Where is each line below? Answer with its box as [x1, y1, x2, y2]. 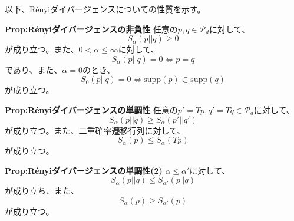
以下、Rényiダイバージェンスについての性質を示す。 [5, 3, 206, 15]
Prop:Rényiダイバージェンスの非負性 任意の [5, 22, 178, 35]
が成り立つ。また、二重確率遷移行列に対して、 [5, 124, 186, 136]
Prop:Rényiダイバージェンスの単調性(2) [5, 164, 163, 176]
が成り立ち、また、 [5, 184, 79, 197]
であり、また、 [5, 63, 62, 75]
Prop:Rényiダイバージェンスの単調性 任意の [5, 103, 178, 116]
